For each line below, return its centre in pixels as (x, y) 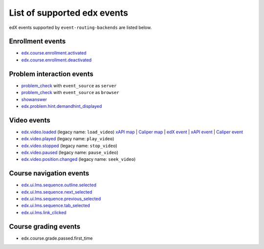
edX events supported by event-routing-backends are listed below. (80, 27)
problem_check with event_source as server (69, 85)
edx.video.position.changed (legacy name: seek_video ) (78, 159)
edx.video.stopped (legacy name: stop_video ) (69, 146)
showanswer (34, 99)
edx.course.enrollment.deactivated (56, 60)
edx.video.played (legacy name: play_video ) (68, 139)
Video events (30, 120)
